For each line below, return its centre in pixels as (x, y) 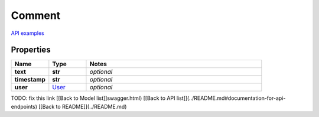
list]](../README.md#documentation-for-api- (231, 98)
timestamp (30, 80)
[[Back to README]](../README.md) (83, 106)
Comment (36, 15)
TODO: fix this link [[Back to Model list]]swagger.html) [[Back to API (93, 98)
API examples (27, 33)
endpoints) (24, 106)
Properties (31, 50)
